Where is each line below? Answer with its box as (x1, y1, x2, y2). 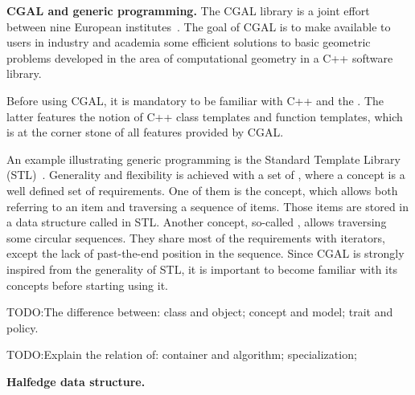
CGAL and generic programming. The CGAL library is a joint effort (6, 2, 370, 18)
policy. (6, 319, 39, 336)
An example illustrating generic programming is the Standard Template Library (6, 150, 401, 167)
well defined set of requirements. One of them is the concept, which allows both (6, 181, 398, 198)
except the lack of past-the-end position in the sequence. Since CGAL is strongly (6, 245, 405, 262)
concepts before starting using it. (6, 276, 168, 293)
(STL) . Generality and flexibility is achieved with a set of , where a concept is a (6, 166, 405, 183)
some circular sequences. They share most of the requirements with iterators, (6, 229, 385, 246)
